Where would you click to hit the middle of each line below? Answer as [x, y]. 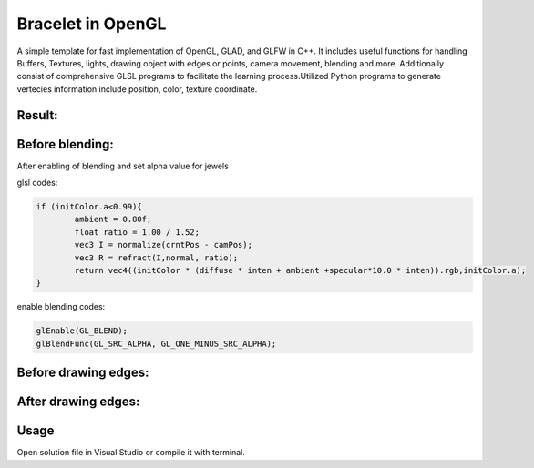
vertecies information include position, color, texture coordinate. [137, 89]
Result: [37, 115]
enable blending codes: [61, 307]
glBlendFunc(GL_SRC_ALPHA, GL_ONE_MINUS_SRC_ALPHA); [156, 343]
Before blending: [65, 144]
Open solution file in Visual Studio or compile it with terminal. [131, 453]
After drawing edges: [78, 402]
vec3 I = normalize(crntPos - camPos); [163, 245]
